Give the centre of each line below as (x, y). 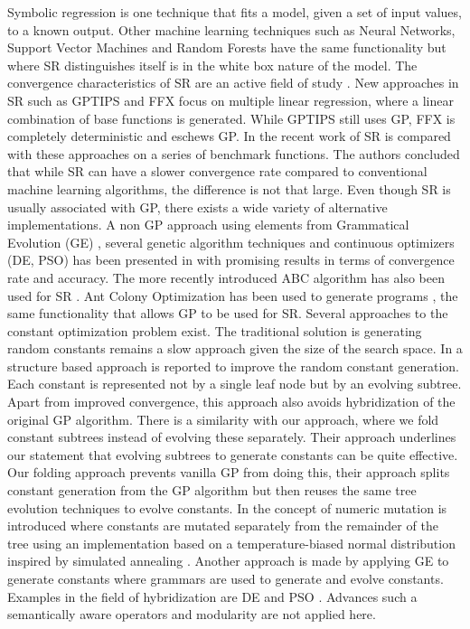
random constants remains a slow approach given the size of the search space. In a (235, 348)
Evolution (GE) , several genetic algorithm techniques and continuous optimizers (231, 242)
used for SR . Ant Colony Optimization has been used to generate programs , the (233, 295)
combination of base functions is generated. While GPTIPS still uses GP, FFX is (231, 118)
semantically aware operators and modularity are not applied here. (192, 614)
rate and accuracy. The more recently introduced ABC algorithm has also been (226, 277)
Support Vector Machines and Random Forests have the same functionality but (227, 47)
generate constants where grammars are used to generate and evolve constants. (226, 578)
